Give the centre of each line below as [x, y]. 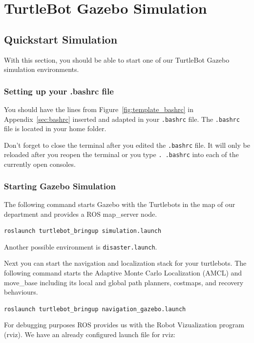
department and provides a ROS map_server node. [81, 214]
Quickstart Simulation [61, 39]
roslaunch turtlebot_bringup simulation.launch [83, 231]
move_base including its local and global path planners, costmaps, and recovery [124, 282]
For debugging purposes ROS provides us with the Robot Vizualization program [124, 325]
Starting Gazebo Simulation [60, 186]
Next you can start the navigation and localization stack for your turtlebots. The [125, 263]
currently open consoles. [40, 164]
